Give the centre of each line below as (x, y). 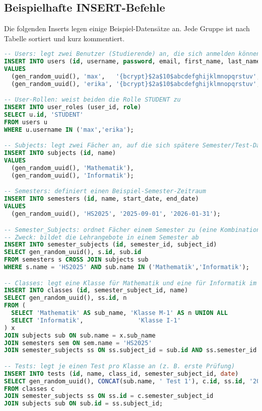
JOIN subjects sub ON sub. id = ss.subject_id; (84, 404)
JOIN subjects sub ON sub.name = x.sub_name (80, 335)
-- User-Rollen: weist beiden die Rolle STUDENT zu (92, 100)
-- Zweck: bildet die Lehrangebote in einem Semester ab (102, 237)
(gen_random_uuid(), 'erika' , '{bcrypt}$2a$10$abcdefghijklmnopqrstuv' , (136, 84)
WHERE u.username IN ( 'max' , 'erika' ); (69, 130)
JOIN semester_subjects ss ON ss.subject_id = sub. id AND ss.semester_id (130, 350)
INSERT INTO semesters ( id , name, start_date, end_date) (102, 199)
